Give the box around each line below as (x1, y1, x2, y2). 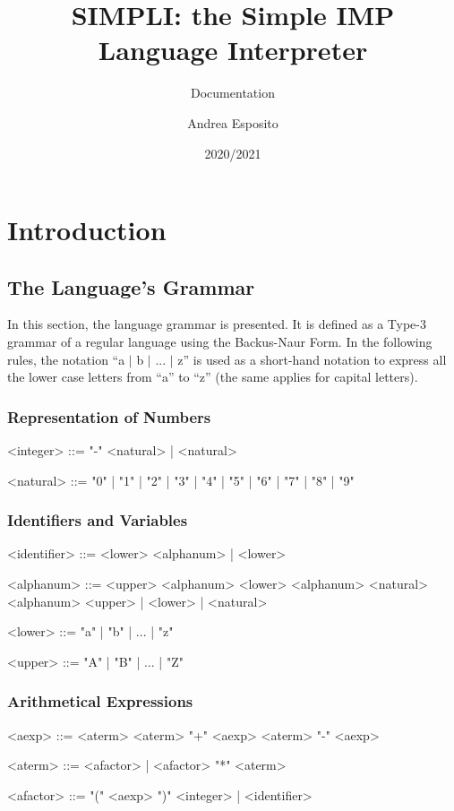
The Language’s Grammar (7, 272, 255, 300)
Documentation (191, 83, 275, 102)
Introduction (7, 211, 167, 248)
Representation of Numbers (7, 405, 211, 427)
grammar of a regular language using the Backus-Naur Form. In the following (7, 332, 433, 351)
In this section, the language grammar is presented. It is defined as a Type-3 (7, 315, 426, 333)
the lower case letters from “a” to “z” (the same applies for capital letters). (7, 367, 418, 386)
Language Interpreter (98, 31, 368, 68)
